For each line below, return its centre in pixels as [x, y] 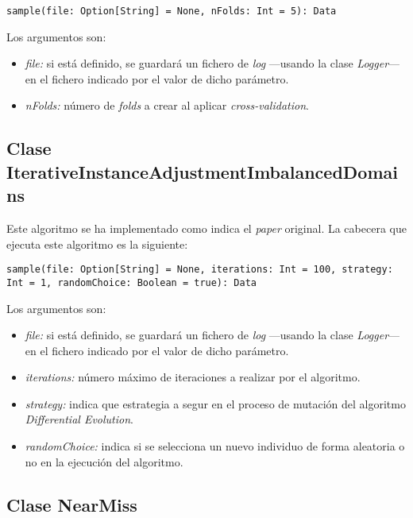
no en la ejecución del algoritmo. [104, 461]
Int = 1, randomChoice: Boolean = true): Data [131, 282]
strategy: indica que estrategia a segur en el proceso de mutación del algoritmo [215, 403]
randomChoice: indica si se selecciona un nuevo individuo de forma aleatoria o [215, 446]
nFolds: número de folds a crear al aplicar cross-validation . [167, 105]
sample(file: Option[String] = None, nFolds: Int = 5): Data [172, 11]
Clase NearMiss [72, 504]
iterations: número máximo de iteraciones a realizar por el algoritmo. [193, 377]
